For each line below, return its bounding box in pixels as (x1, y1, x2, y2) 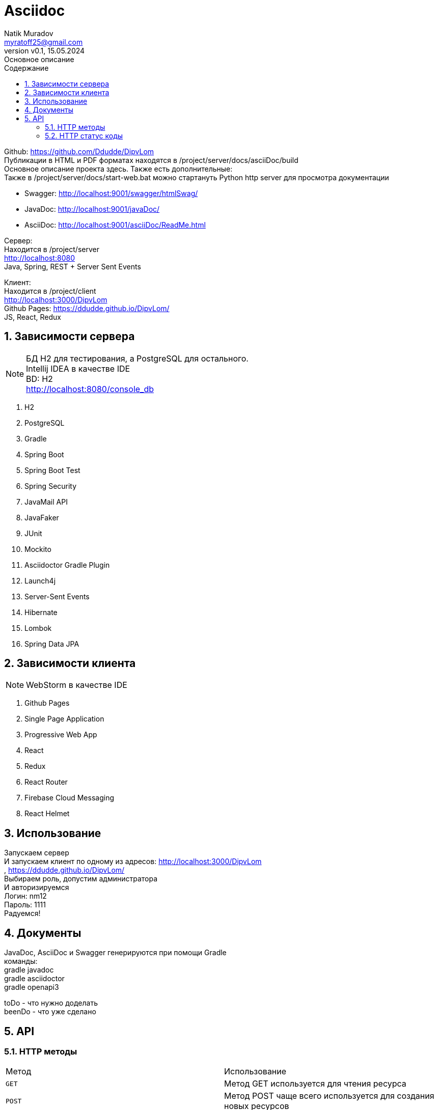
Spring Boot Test (24, 465, 80, 475)
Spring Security (24, 481, 77, 490)
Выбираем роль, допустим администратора (4, 874, 158, 883)
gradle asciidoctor (4, 974, 65, 983)
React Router (24, 778, 68, 787)
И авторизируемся (4, 883, 69, 892)
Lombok (24, 623, 52, 632)
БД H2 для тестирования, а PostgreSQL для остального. (26, 353, 249, 364)
